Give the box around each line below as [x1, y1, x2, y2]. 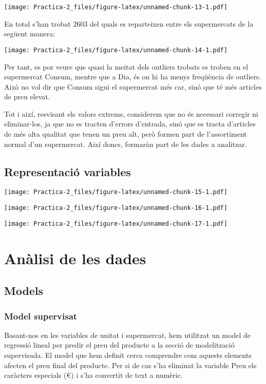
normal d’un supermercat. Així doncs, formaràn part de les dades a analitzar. [4, 138, 247, 149]
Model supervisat [4, 309, 77, 322]
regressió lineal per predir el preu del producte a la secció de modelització [4, 339, 235, 350]
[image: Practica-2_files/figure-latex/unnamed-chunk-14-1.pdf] [4, 46, 228, 54]
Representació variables [4, 163, 131, 179]
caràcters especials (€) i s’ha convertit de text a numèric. [4, 370, 183, 380]
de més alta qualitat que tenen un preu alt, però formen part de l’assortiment [4, 129, 247, 139]
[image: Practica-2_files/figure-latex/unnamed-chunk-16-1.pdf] [4, 204, 228, 212]
